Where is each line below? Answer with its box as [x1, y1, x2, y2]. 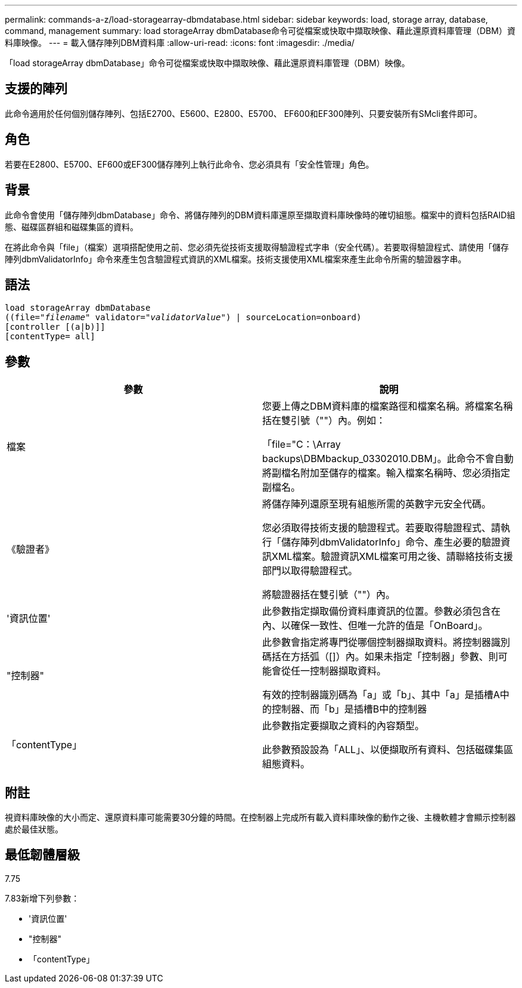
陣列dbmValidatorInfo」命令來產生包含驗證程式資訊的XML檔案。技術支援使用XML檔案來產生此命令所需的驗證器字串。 [5, 253, 467, 264]
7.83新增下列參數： [5, 893, 80, 903]
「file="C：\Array [262, 438, 341, 451]
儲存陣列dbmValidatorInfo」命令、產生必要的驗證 [281, 536, 501, 549]
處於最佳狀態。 [5, 824, 63, 835]
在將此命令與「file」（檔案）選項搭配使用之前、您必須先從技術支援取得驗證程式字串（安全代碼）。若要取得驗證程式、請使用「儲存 [5, 241, 509, 252]
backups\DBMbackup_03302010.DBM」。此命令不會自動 [262, 453, 514, 465]
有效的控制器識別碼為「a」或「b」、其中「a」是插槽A [262, 689, 500, 701]
